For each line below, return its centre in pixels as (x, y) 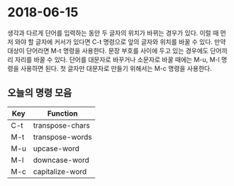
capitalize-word (60, 171)
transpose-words (62, 137)
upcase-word (56, 148)
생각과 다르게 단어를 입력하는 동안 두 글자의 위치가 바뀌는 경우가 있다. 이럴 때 (113, 33)
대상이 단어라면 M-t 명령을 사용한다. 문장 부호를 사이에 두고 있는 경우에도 (108, 50)
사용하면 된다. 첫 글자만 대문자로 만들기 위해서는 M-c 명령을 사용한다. (116, 68)
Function (62, 113)
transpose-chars (62, 125)
